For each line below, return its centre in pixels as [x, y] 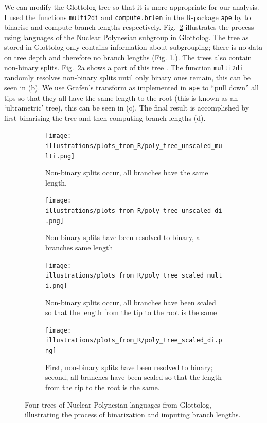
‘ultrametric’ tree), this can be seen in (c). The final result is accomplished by [127, 108]
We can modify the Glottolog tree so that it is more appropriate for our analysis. [132, 7]
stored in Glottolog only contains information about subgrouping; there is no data [133, 47]
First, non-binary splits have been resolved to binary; [129, 367]
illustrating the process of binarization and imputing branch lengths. [133, 415]
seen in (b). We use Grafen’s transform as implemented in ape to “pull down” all [131, 87]
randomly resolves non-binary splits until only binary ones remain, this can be [128, 77]
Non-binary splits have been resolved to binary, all [125, 237]
